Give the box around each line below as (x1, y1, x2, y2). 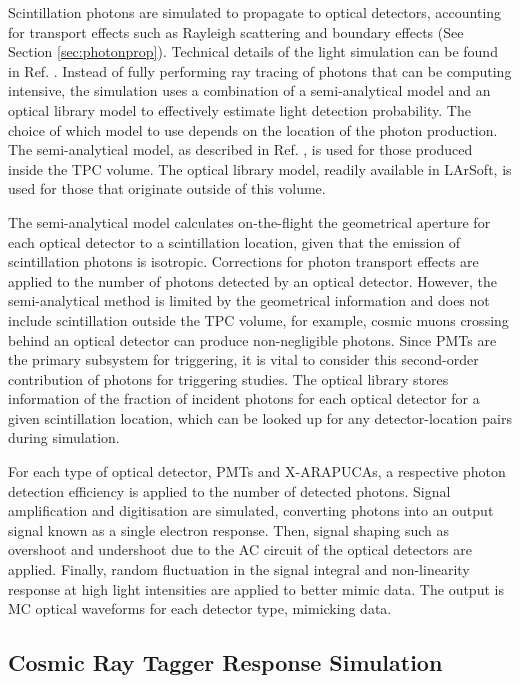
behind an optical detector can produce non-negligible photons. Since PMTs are (8, 329, 497, 350)
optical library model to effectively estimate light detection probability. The (8, 99, 471, 120)
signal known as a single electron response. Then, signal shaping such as (8, 519, 449, 540)
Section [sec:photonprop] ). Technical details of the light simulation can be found (8, 41, 498, 62)
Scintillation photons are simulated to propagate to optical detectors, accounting (8, 2, 502, 22)
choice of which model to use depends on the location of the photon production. (8, 119, 498, 140)
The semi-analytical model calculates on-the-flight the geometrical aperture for (8, 211, 491, 232)
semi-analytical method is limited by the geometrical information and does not (8, 290, 490, 311)
